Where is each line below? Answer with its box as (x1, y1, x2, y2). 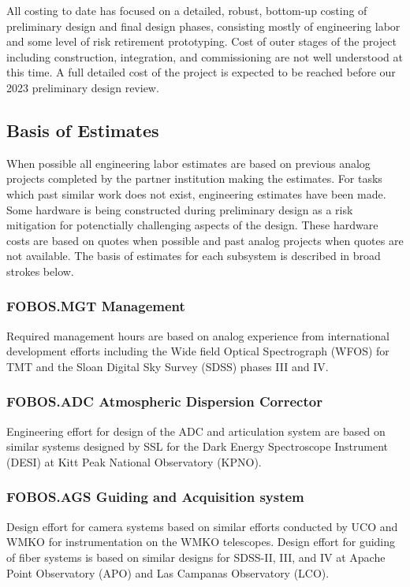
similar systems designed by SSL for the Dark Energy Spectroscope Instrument (6, 438, 388, 455)
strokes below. (6, 262, 74, 279)
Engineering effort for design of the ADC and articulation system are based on (6, 422, 386, 439)
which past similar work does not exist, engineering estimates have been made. (6, 185, 386, 202)
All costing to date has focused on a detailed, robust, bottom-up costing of (6, 2, 367, 18)
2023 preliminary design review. (6, 79, 159, 95)
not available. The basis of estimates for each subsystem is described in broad (6, 247, 381, 264)
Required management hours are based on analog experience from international (6, 327, 389, 344)
